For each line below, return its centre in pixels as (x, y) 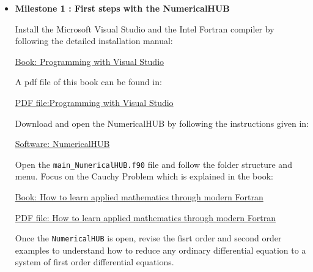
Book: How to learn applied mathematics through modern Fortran (139, 197)
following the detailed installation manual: (94, 41)
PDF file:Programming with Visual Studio (94, 102)
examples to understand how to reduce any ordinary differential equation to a (160, 250)
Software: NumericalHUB (62, 144)
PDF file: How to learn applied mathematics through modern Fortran (145, 217)
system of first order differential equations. (94, 262)
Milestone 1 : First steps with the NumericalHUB (122, 8)
